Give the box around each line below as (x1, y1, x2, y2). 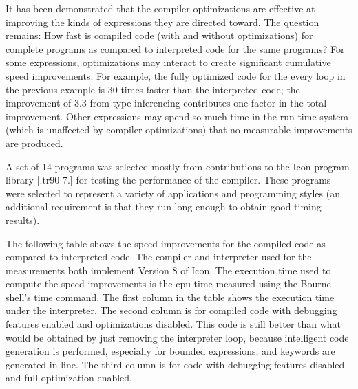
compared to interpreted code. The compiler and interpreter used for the (6, 249, 312, 264)
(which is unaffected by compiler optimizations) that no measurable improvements (6, 122, 352, 137)
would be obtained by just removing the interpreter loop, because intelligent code (6, 330, 349, 344)
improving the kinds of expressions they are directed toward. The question (6, 14, 319, 29)
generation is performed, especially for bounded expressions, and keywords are (6, 344, 335, 358)
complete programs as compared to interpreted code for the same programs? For (6, 41, 345, 56)
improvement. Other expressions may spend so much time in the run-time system (6, 109, 349, 123)
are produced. (6, 135, 63, 150)
